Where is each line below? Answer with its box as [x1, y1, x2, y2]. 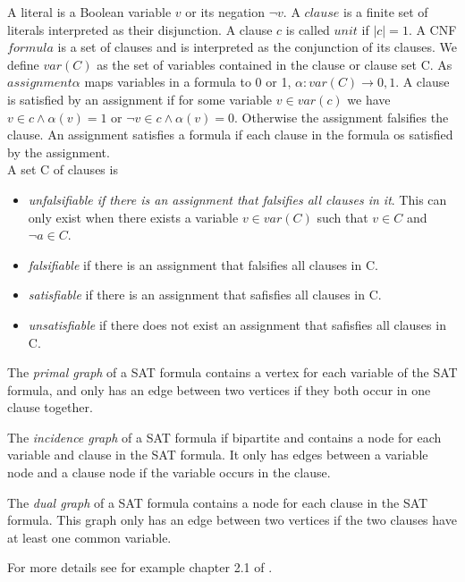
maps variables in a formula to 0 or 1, [84, 72, 292, 91]
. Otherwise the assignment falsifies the [234, 107, 449, 126]
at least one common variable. [7, 527, 172, 546]
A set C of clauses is [7, 160, 118, 179]
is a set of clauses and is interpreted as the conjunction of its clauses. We [57, 38, 457, 56]
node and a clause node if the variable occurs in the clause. [7, 463, 331, 482]
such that [317, 207, 368, 226]
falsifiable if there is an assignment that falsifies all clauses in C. [28, 255, 378, 274]
